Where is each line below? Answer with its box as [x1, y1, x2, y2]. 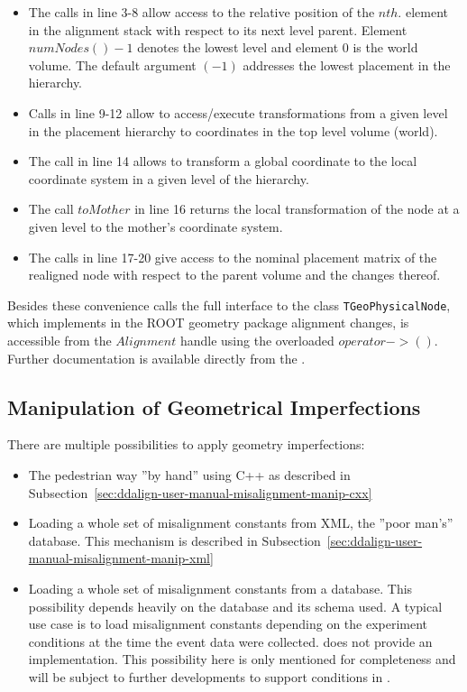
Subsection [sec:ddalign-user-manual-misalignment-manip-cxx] [28, 483, 372, 502]
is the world [353, 38, 418, 57]
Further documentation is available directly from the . [7, 348, 306, 367]
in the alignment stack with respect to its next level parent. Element [28, 20, 407, 39]
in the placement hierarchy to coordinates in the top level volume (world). [28, 121, 438, 140]
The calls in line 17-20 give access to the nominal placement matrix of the [28, 247, 437, 266]
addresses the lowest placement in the [243, 55, 451, 74]
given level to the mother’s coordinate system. [28, 217, 283, 235]
